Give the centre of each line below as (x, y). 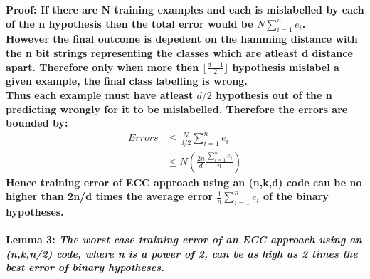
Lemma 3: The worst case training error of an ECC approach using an (184, 239)
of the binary (296, 196)
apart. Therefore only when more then (102, 67)
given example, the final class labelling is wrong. (127, 81)
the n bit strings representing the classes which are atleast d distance (179, 52)
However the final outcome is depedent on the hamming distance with (182, 39)
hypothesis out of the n (274, 95)
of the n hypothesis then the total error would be (129, 23)
